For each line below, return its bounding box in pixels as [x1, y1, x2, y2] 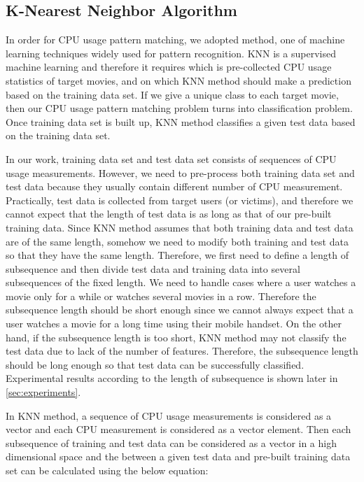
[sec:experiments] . [6, 385, 81, 399]
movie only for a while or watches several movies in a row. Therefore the [6, 288, 316, 303]
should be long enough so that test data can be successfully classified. [6, 357, 304, 371]
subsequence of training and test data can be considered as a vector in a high [6, 435, 337, 450]
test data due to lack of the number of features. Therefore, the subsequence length [6, 343, 358, 358]
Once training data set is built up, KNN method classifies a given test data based [6, 114, 356, 129]
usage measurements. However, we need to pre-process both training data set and [6, 165, 355, 180]
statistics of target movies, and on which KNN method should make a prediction [6, 73, 351, 87]
